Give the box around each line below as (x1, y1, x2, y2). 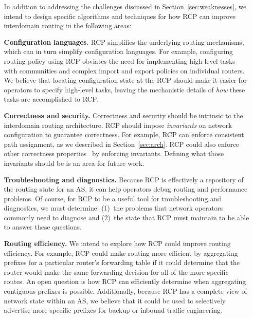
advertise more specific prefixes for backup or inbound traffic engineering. (4, 305, 222, 315)
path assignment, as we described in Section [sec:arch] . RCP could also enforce (4, 139, 239, 149)
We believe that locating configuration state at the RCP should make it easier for (4, 75, 247, 85)
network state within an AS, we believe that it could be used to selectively (4, 295, 226, 305)
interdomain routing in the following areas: (4, 20, 131, 31)
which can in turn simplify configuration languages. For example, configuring (4, 46, 233, 56)
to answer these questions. (4, 222, 82, 232)
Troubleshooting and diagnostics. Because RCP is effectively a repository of (4, 174, 244, 184)
